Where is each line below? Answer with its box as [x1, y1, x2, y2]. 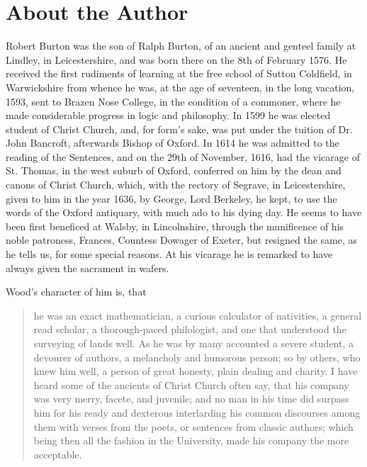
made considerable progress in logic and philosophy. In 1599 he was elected [6, 108, 331, 123]
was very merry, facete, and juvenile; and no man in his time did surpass [33, 391, 349, 406]
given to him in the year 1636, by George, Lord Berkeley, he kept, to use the [6, 191, 337, 206]
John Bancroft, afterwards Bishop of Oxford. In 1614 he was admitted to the [6, 135, 339, 150]
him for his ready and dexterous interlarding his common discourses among [33, 405, 361, 420]
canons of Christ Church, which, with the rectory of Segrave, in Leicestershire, [6, 177, 346, 192]
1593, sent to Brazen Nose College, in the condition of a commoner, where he [6, 94, 341, 108]
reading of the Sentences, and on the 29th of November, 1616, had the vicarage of [6, 149, 360, 164]
